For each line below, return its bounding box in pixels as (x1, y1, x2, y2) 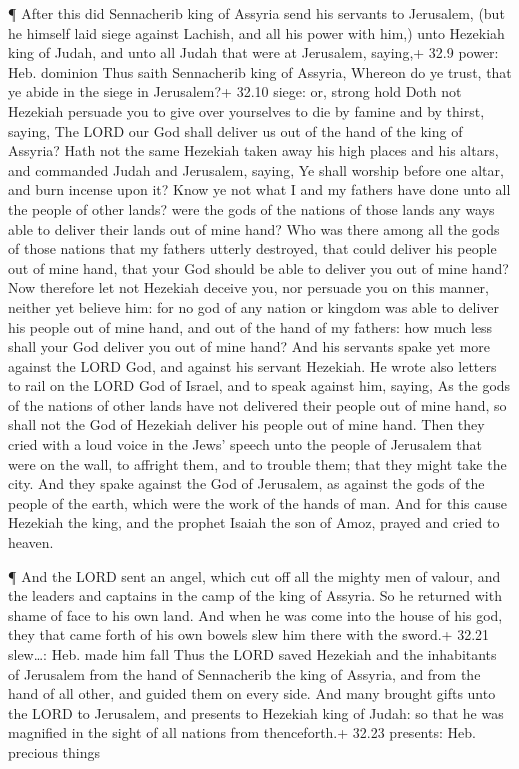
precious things (8, 741, 100, 762)
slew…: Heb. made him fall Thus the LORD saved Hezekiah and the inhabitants (8, 644, 497, 664)
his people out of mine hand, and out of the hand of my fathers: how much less (8, 316, 493, 337)
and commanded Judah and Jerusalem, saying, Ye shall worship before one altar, (8, 159, 504, 180)
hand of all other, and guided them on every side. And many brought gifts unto (8, 683, 496, 704)
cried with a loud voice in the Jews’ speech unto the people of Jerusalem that (8, 434, 482, 455)
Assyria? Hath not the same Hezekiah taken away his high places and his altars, (8, 140, 499, 161)
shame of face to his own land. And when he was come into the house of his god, (8, 604, 503, 625)
